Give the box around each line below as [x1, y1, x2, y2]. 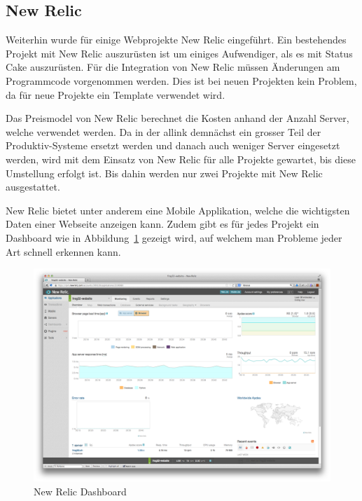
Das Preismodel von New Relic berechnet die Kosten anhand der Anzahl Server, [6, 111, 349, 125]
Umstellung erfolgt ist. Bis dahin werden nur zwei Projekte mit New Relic [6, 165, 323, 180]
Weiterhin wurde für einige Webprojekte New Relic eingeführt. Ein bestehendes [6, 32, 347, 47]
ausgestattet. [6, 179, 60, 194]
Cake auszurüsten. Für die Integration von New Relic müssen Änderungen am [6, 60, 340, 74]
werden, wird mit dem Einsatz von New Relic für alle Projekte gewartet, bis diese [6, 151, 356, 166]
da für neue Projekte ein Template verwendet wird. [6, 87, 225, 102]
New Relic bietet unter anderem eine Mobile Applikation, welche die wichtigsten [6, 203, 350, 217]
